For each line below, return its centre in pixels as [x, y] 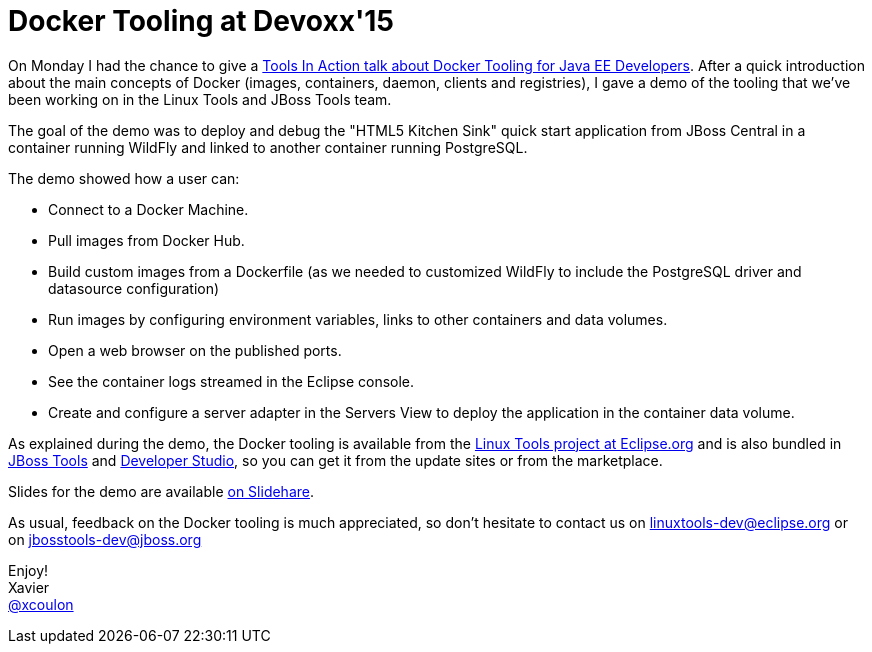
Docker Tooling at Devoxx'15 [201, 21]
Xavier [29, 587]
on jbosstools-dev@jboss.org [105, 539]
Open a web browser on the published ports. [195, 350]
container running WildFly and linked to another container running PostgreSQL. [268, 147]
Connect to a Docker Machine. [148, 209]
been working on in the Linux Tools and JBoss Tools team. [200, 99]
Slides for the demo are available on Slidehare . [161, 491]
